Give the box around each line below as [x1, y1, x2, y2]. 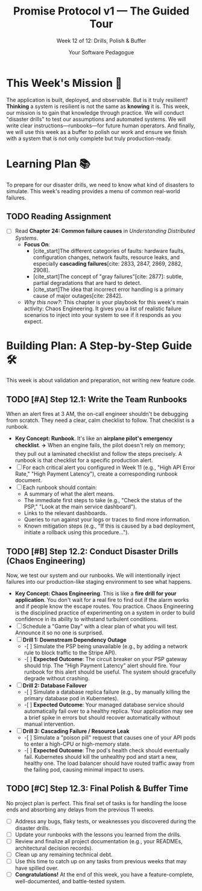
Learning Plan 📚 [6, 157, 90, 170]
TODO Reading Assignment [6, 211, 112, 222]
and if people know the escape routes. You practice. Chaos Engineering [14, 602, 194, 610]
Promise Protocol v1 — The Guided [13, 4, 190, 18]
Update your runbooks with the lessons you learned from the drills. [14, 831, 181, 838]
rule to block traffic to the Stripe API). [24, 649, 117, 656]
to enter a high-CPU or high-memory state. [24, 741, 131, 748]
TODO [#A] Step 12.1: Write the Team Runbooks [6, 394, 188, 404]
